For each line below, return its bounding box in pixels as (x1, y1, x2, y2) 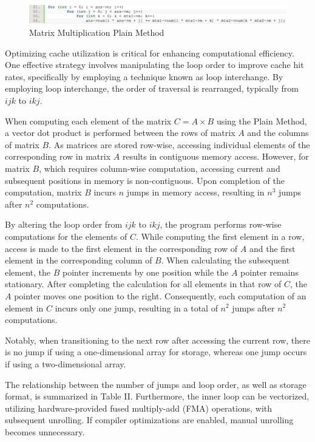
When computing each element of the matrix (5, 114, 172, 127)
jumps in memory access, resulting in (126, 186, 265, 199)
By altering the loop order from (5, 218, 123, 231)
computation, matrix (5, 186, 82, 199)
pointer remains (240, 265, 299, 278)
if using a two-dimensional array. (5, 357, 126, 370)
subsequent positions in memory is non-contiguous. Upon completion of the (5, 174, 285, 186)
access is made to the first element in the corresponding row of (5, 242, 238, 254)
